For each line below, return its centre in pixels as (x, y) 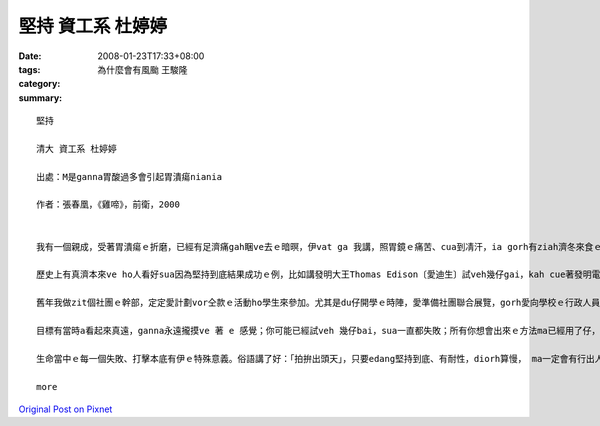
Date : (30, 56)
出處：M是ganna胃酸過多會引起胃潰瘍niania (129, 176)
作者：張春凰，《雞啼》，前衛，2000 (108, 204)
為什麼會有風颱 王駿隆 (142, 69)
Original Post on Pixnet (65, 409)
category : (39, 84)
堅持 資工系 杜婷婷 (93, 26)
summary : (40, 97)
